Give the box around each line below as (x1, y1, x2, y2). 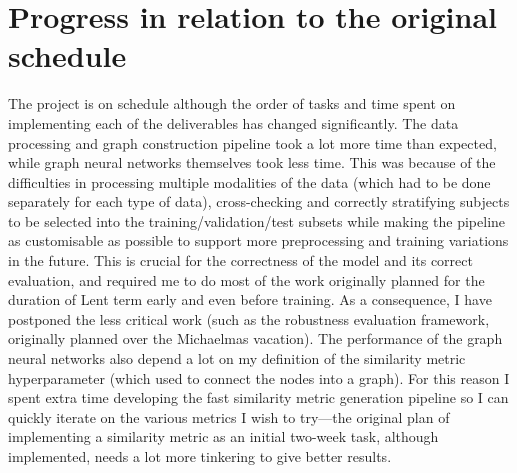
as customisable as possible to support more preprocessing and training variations (8, 230, 509, 251)
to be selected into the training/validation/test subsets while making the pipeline (8, 210, 506, 231)
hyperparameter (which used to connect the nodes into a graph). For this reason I (8, 367, 510, 388)
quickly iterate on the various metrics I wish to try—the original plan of (8, 406, 450, 427)
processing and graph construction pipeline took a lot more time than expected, (8, 132, 497, 153)
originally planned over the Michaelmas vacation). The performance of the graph (8, 328, 503, 349)
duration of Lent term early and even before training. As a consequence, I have (8, 289, 492, 310)
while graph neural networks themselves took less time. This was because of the (8, 152, 496, 173)
